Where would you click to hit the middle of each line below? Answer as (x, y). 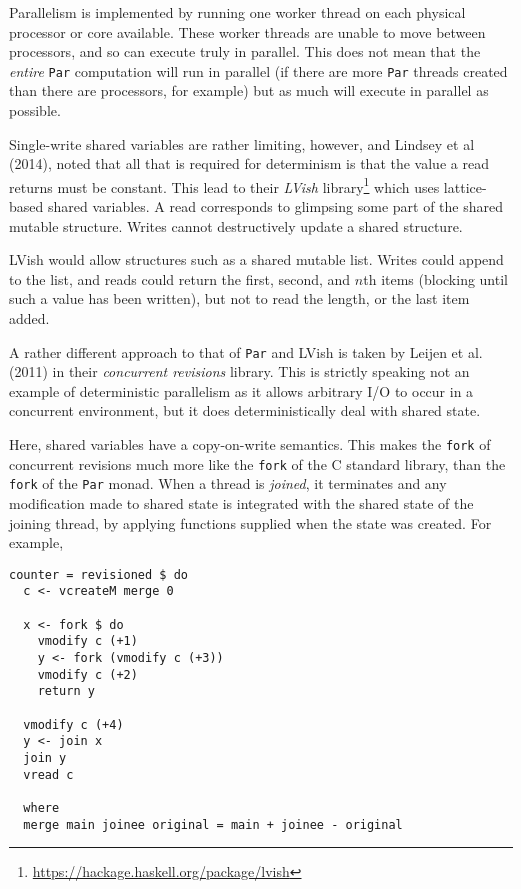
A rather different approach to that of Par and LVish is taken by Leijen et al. (246, 351)
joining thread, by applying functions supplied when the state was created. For (250, 522)
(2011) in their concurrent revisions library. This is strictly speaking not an (239, 371)
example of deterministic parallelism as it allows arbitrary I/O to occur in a (241, 390)
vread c (48, 774)
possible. (35, 110)
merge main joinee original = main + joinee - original (213, 824)
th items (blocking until (435, 278)
